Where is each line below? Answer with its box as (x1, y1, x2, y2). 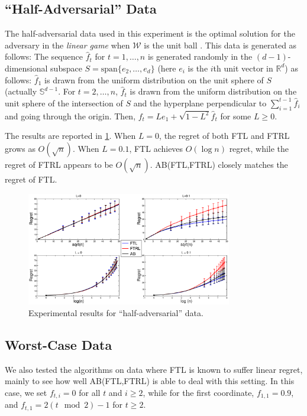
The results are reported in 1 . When (5, 129, 136, 142)
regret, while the (229, 142, 289, 155)
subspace (50, 61, 82, 74)
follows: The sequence (5, 50, 83, 63)
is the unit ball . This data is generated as (144, 38, 297, 51)
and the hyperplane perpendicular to (133, 96, 267, 109)
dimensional (5, 61, 48, 74)
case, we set (5, 386, 47, 398)
